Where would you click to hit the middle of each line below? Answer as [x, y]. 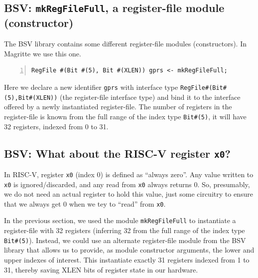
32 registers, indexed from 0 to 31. [56, 126]
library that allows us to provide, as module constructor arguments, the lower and [129, 250]
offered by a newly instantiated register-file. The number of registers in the [118, 107]
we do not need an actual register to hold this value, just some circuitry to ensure [129, 194]
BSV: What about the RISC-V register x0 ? [117, 153]
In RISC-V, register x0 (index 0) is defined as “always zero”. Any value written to [129, 174]
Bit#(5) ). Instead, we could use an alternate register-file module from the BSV [125, 240]
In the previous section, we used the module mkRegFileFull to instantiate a [120, 220]
